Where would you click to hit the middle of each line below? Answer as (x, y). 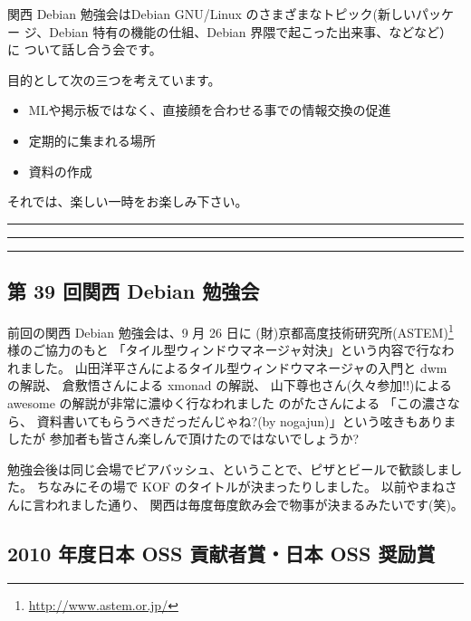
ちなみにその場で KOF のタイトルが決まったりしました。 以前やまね (240, 487)
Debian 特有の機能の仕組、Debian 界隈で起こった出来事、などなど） (251, 31)
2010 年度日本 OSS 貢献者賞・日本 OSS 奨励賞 (221, 553)
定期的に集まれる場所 (92, 140)
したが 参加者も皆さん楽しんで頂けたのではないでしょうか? (183, 439)
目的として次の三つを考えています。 (114, 79)
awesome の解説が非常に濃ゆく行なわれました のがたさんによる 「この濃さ (227, 402)
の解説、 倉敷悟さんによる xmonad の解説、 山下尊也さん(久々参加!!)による (230, 385)
